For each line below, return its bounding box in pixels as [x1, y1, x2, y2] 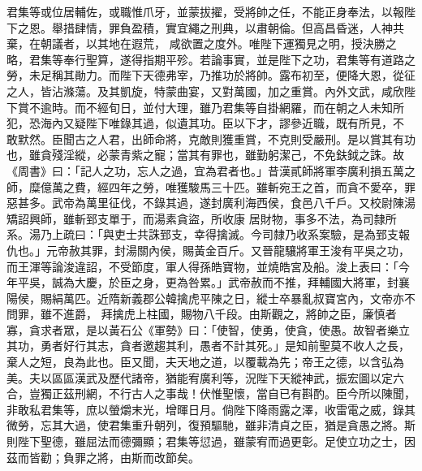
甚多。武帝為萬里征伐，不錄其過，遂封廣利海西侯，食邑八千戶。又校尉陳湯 [17, 194, 416, 211]
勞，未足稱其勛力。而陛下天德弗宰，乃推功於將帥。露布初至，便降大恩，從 [6, 67, 404, 84]
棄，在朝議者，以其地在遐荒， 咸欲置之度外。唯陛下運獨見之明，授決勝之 [6, 35, 397, 52]
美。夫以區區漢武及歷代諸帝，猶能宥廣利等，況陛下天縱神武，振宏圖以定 [6, 369, 393, 386]
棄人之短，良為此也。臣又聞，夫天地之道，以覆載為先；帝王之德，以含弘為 [6, 353, 404, 370]
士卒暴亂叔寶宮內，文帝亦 [267, 289, 404, 306]
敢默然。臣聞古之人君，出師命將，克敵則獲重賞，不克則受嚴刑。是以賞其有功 [6, 130, 416, 147]
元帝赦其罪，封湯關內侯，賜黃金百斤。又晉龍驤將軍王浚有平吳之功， [45, 241, 410, 258]
